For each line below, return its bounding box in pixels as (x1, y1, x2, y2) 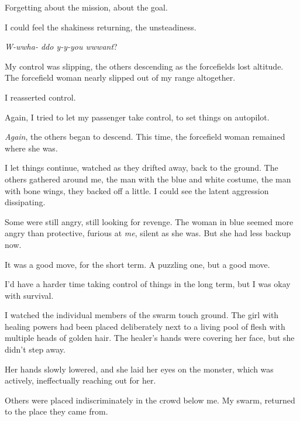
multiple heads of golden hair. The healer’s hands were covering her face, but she (5, 332, 295, 344)
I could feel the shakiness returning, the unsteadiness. (5, 20, 196, 33)
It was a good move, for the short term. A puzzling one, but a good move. (5, 258, 270, 270)
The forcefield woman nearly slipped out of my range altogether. (5, 71, 236, 84)
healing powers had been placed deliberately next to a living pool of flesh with (5, 320, 285, 332)
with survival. (5, 289, 54, 301)
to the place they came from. (5, 405, 108, 417)
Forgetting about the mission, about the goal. (5, 1, 168, 13)
